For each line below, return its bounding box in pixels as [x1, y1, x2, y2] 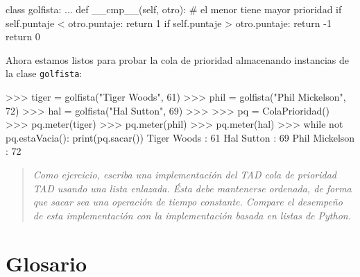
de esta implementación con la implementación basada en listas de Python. [33, 208, 351, 222]
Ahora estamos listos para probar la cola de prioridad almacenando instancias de [6, 52, 349, 67]
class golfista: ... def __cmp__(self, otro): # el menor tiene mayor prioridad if [6, 2, 342, 16]
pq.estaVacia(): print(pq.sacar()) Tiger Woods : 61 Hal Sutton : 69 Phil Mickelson [6, 130, 355, 144]
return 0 [6, 29, 40, 44]
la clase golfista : [6, 66, 83, 81]
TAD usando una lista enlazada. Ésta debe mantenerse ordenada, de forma [33, 181, 352, 195]
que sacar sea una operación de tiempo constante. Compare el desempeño [33, 194, 343, 209]
